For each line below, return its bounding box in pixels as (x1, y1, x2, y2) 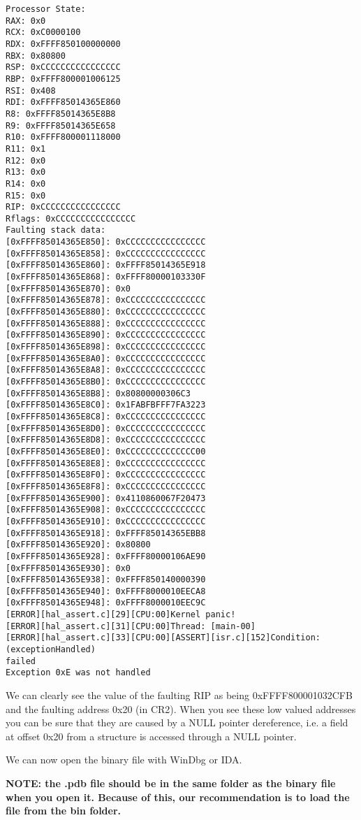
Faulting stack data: (6, 225, 106, 236)
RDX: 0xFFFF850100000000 (6, 38, 121, 49)
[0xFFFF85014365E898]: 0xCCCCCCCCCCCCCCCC (6, 342, 206, 352)
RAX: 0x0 (6, 15, 46, 26)
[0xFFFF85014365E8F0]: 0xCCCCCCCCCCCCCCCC (6, 470, 206, 480)
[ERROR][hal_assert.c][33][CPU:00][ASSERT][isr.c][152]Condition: (6, 633, 321, 643)
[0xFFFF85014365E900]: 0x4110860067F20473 (6, 493, 206, 503)
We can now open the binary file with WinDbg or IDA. (6, 752, 242, 767)
